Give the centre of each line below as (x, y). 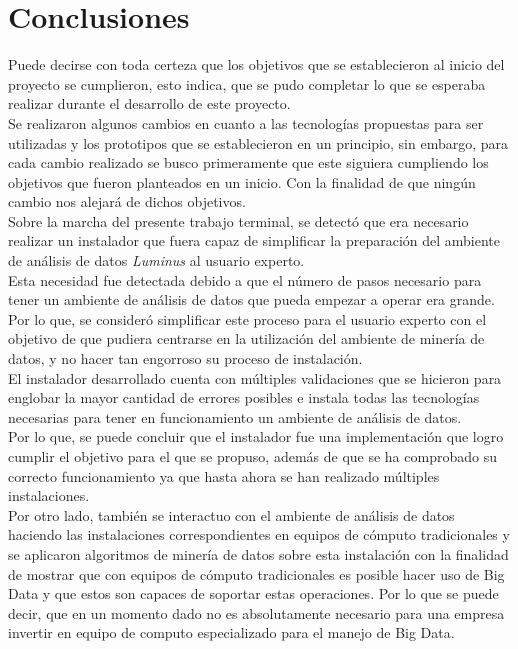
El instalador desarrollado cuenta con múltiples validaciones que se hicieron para (255, 377)
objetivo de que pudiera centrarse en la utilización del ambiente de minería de (246, 338)
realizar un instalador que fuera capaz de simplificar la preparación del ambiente (254, 240)
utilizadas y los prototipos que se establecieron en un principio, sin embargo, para (258, 142)
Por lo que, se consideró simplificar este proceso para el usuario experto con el (247, 318)
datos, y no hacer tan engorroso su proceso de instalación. (185, 358)
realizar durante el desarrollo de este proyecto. (149, 103)
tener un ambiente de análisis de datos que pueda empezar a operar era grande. (251, 299)
